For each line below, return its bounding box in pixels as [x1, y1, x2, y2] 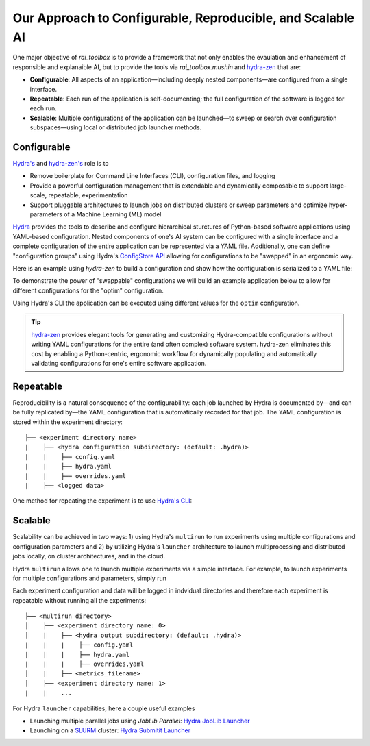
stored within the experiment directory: [12, 418, 123, 426]
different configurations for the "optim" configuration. [12, 286, 164, 295]
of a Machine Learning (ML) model [64, 210, 162, 219]
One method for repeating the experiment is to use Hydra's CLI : [12, 497, 193, 505]
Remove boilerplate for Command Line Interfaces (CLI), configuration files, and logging [29, 172, 275, 180]
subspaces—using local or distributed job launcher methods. [29, 123, 202, 132]
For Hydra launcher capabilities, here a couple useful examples [12, 704, 195, 712]
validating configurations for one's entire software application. [31, 360, 207, 368]
